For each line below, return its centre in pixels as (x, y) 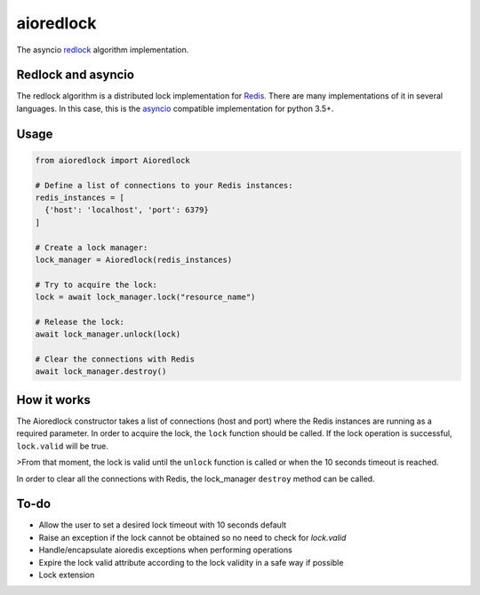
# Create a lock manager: (92, 247)
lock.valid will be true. (62, 446)
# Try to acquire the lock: (96, 285)
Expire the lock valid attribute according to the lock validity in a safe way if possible (191, 562)
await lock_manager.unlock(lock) (108, 334)
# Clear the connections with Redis (115, 359)
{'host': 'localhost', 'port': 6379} (127, 210)
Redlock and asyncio (76, 75)
